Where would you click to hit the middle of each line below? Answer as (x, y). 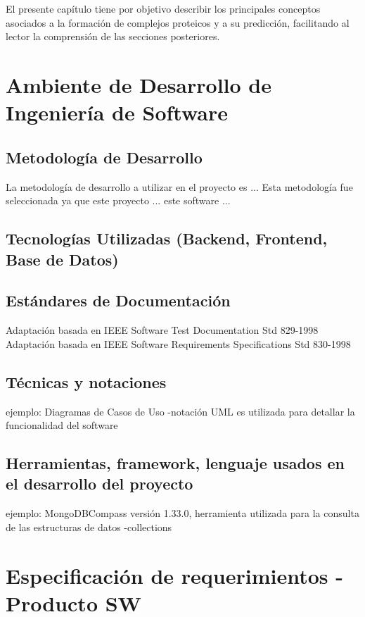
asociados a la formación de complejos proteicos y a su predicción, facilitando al (178, 22)
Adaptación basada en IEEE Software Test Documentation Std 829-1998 (162, 330)
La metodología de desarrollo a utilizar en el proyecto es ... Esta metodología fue (179, 186)
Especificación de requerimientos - (175, 575)
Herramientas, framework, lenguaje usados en (175, 463)
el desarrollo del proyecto (100, 484)
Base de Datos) (62, 259)
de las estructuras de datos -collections (89, 526)
